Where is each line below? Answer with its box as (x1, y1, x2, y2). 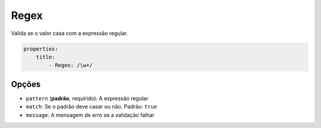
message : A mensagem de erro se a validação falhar (26, 111, 155, 119)
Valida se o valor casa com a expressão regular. (11, 30, 128, 37)
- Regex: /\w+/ (48, 62, 93, 69)
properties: (23, 45, 59, 52)
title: (36, 53, 55, 60)
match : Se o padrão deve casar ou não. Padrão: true (26, 103, 158, 110)
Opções (11, 79, 41, 89)
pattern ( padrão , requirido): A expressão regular (26, 95, 149, 102)
